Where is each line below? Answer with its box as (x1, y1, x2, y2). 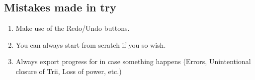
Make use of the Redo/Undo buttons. (15, 23, 130, 33)
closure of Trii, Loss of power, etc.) (15, 66, 122, 76)
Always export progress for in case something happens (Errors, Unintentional (15, 56, 251, 67)
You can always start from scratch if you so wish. (15, 39, 166, 50)
